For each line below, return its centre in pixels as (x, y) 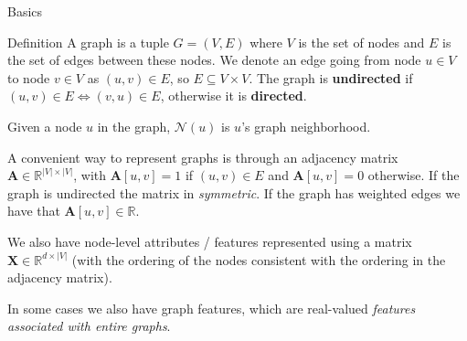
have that (34, 211)
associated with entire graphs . (89, 326)
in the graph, (134, 126)
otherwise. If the (414, 175)
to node (29, 77)
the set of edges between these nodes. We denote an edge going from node (214, 60)
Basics (25, 11)
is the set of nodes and (361, 42)
